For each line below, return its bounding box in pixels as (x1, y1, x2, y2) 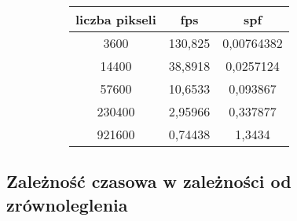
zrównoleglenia (6, 192, 128, 216)
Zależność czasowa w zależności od (6, 169, 291, 193)
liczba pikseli (75, 10, 156, 28)
